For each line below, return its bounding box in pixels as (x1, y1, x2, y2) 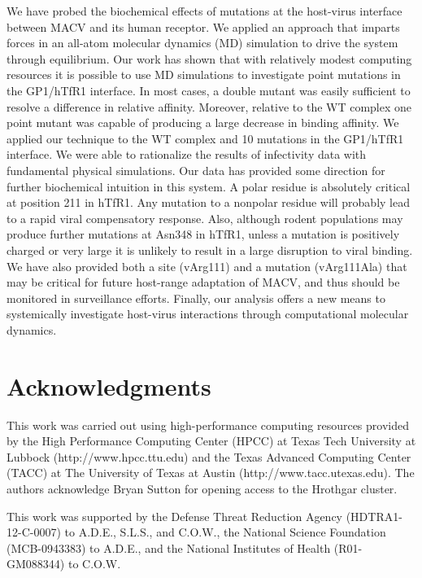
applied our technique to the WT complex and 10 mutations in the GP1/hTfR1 (7, 129, 404, 147)
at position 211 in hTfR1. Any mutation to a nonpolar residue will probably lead (7, 194, 410, 211)
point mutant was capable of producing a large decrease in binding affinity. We (7, 114, 399, 131)
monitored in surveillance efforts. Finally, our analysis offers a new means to (7, 289, 385, 306)
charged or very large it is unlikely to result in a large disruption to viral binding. (7, 241, 413, 258)
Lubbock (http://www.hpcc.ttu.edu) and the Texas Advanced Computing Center (7, 448, 411, 465)
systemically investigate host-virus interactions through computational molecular (7, 305, 409, 322)
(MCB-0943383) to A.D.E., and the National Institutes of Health (7, 539, 331, 556)
